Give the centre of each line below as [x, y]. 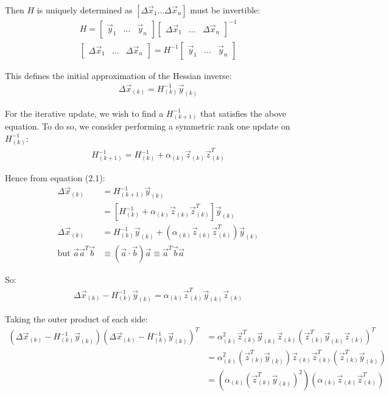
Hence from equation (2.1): [55, 178]
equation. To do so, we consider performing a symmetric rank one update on [148, 126]
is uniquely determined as [85, 10]
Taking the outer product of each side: [76, 319]
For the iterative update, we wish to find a [84, 113]
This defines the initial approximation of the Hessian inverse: [118, 75]
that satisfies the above [244, 113]
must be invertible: [225, 10]
